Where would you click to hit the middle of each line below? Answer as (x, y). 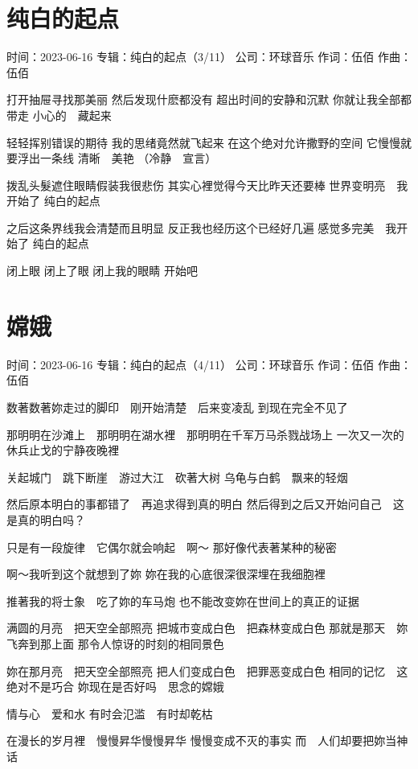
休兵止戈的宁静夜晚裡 (63, 450)
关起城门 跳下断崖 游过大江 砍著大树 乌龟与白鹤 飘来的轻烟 (177, 477)
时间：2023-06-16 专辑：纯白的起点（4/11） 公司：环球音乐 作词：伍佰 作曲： (209, 364)
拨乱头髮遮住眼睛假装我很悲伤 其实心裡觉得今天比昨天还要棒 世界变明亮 (196, 185)
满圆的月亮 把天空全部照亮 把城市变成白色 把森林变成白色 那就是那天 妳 (207, 628)
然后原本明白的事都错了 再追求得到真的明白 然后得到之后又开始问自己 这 (205, 504)
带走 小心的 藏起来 (59, 115)
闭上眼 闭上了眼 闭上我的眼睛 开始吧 (102, 271)
